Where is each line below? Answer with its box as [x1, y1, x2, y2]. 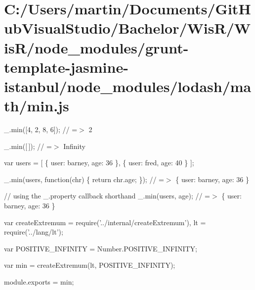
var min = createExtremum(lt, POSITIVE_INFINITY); [4, 260, 175, 270]
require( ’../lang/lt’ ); [4, 227, 63, 237]
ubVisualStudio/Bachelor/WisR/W [4, 18, 251, 38]
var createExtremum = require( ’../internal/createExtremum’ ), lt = [4, 217, 206, 227]
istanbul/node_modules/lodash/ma [4, 76, 252, 96]
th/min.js [4, 96, 69, 116]
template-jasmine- [4, 56, 128, 77]
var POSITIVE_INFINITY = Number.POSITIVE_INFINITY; [4, 243, 197, 253]
